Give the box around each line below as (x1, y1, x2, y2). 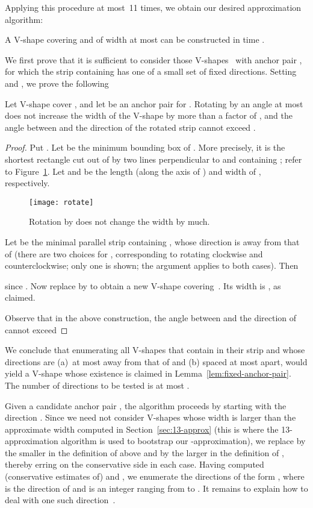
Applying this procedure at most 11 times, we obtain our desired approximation (5, 1, 302, 13)
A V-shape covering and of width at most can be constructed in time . (5, 33, 265, 46)
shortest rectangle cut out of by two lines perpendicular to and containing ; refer (5, 152, 302, 165)
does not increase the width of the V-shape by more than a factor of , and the (5, 109, 293, 122)
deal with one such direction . (5, 494, 116, 506)
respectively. (5, 177, 50, 189)
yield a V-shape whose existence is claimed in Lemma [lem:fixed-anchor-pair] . (5, 367, 291, 380)
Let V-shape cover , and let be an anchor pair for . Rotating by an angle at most (5, 97, 303, 110)
